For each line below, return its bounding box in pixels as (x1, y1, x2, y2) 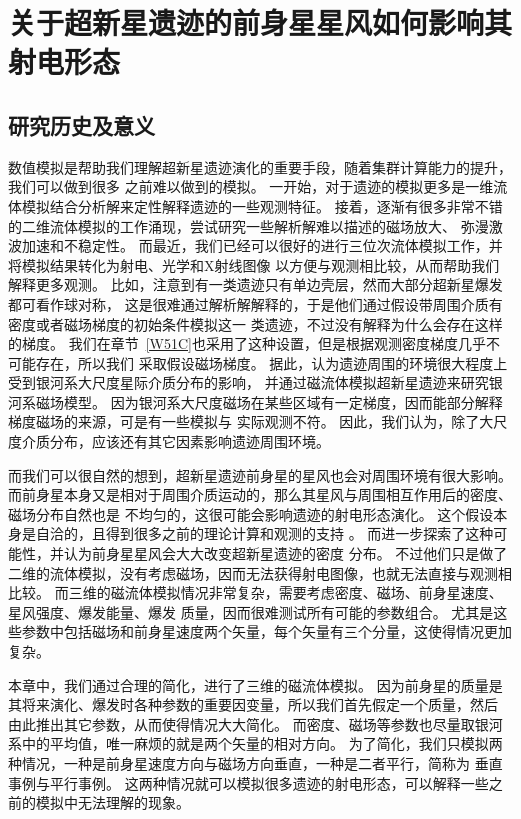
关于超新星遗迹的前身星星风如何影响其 (8, 2, 513, 43)
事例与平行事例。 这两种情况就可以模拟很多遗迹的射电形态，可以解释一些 (8, 772, 489, 793)
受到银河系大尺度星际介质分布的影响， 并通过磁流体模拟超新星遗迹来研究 (8, 372, 489, 393)
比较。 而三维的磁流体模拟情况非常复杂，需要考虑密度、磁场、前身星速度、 (8, 582, 503, 603)
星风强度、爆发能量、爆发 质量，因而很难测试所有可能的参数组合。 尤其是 (8, 601, 494, 622)
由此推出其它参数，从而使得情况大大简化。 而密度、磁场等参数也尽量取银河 (8, 713, 503, 734)
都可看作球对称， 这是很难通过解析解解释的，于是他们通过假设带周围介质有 (8, 293, 503, 314)
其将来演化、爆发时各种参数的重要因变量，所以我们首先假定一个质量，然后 (8, 694, 498, 715)
